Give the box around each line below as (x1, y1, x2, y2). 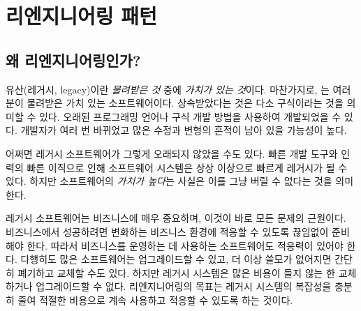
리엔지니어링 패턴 (6, 1, 157, 30)
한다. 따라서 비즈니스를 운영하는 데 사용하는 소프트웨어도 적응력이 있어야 (27, 238, 344, 252)
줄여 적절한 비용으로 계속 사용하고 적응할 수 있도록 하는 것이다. (17, 292, 293, 307)
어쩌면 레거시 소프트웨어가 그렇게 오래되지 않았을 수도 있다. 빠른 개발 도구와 (6, 146, 338, 160)
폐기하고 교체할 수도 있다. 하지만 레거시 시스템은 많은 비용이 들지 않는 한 (17, 265, 335, 280)
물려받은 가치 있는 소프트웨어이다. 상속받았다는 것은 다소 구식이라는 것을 (27, 96, 344, 110)
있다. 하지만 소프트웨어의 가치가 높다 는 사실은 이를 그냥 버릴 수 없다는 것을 (6, 174, 332, 188)
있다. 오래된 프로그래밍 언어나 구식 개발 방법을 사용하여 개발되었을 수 (38, 109, 341, 123)
